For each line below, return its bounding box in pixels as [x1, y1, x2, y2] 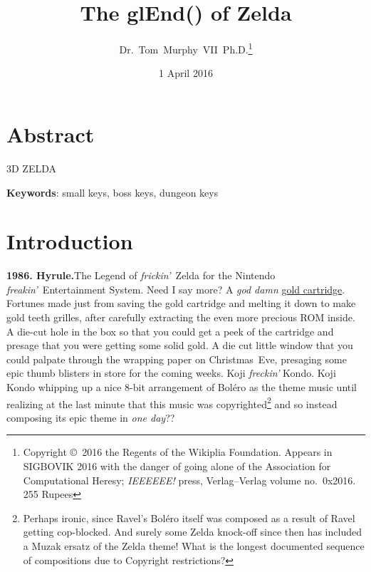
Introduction [6, 227, 133, 256]
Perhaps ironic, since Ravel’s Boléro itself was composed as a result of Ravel [23, 510, 355, 525]
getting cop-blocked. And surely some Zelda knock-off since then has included [23, 524, 362, 539]
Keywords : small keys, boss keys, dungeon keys [6, 184, 219, 199]
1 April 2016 [159, 66, 213, 80]
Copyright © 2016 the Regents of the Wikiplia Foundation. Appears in [23, 444, 333, 459]
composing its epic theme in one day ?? [6, 410, 175, 425]
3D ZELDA [6, 160, 56, 175]
